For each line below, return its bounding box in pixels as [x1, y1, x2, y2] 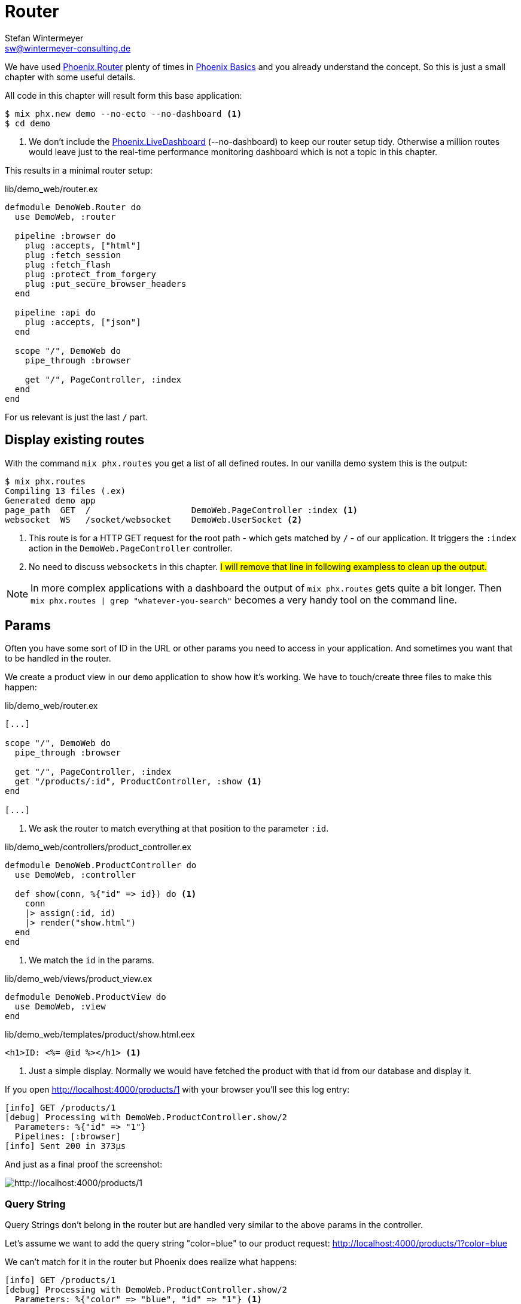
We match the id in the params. [29, 955, 154, 966]
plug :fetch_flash [25, 259, 111, 269]
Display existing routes [5, 432, 145, 448]
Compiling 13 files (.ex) [5, 486, 126, 496]
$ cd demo [5, 118, 50, 128]
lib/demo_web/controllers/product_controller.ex [5, 842, 191, 853]
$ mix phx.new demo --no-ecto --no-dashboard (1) [5, 108, 242, 119]
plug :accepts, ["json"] [25, 317, 141, 327]
